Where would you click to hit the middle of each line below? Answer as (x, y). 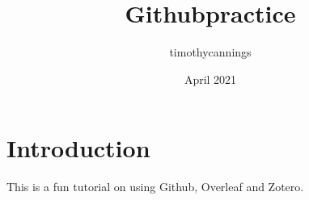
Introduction (78, 148)
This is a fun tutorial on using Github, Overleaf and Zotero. (155, 187)
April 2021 (210, 79)
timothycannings (210, 52)
